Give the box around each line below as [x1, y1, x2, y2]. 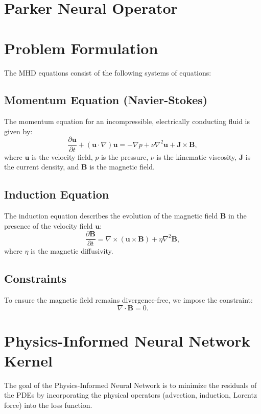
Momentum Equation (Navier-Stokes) [4, 92, 208, 108]
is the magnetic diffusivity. [31, 246, 113, 256]
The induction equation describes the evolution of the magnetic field [4, 210, 218, 221]
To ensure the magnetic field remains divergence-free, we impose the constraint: [4, 294, 253, 305]
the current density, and [4, 161, 79, 172]
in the [228, 210, 247, 221]
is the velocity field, [32, 151, 93, 162]
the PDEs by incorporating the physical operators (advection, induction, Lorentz [4, 389, 257, 400]
